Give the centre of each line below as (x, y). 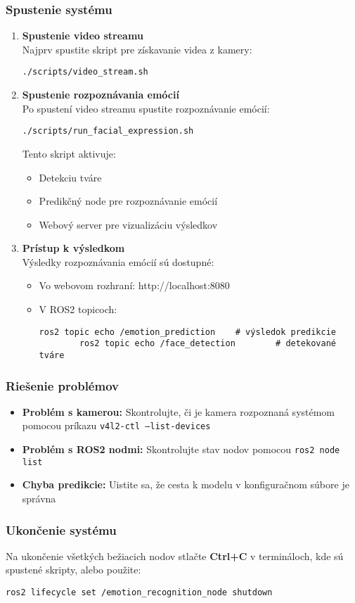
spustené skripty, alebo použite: (73, 570)
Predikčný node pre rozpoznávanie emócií (128, 201)
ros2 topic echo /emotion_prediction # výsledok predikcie (187, 332)
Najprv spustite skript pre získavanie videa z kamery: (137, 49)
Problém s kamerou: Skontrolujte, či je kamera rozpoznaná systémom (179, 411)
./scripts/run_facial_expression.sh (108, 131)
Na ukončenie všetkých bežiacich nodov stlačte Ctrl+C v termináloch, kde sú (175, 556)
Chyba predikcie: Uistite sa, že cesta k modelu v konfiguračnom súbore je (186, 484)
